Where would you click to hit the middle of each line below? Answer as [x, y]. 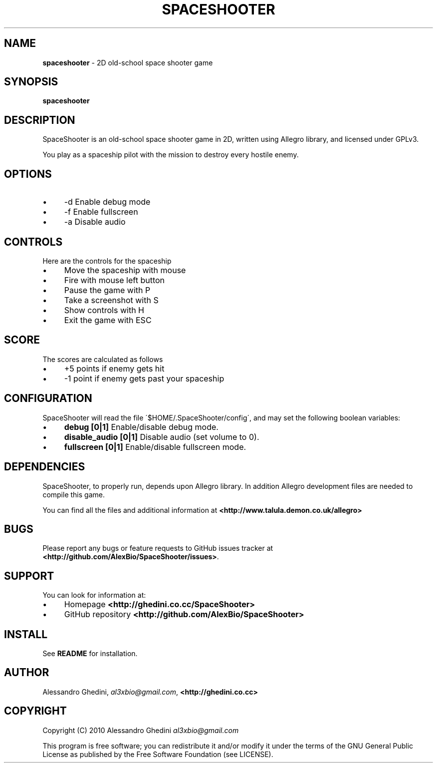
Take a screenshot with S [111, 300]
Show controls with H [104, 310]
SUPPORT [29, 576]
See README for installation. [90, 654]
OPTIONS [28, 174]
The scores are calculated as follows [103, 359]
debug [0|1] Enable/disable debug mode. [141, 427]
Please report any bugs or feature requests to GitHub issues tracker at [158, 548]
